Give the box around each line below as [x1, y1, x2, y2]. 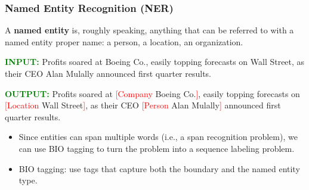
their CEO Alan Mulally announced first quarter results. [5, 67, 212, 79]
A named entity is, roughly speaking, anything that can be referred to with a [5, 24, 294, 36]
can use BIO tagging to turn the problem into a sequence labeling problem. [18, 142, 295, 154]
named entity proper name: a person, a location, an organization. [5, 35, 243, 48]
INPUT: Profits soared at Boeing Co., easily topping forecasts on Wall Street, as [5, 55, 305, 68]
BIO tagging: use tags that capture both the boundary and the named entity [18, 162, 300, 175]
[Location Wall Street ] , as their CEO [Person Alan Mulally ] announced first [5, 99, 281, 111]
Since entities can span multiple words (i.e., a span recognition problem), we [18, 130, 298, 143]
